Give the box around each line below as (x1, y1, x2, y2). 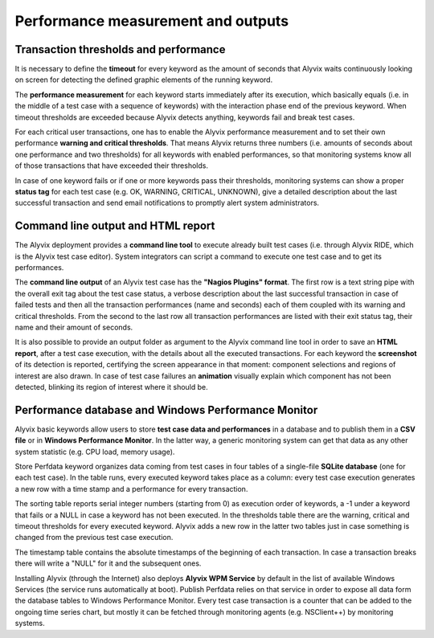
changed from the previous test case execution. (14, 533, 174, 542)
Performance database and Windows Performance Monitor (14, 403, 318, 417)
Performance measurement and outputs (14, 12, 289, 30)
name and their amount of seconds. (14, 322, 133, 332)
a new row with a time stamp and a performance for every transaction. (14, 484, 248, 493)
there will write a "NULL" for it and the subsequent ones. (14, 558, 202, 568)
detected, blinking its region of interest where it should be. (14, 382, 208, 391)
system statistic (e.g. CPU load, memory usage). (14, 447, 175, 456)
